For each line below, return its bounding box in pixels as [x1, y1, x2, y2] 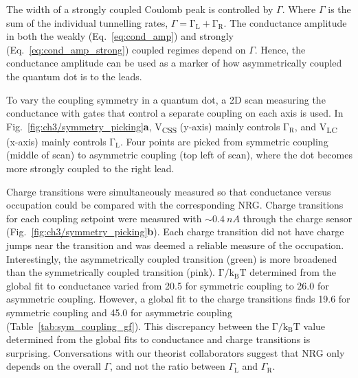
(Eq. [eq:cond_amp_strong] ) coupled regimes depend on [6, 42, 246, 56]
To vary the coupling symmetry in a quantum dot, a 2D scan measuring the [6, 92, 326, 106]
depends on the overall [6, 359, 101, 373]
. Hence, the [254, 42, 306, 56]
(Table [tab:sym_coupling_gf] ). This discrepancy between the [6, 318, 269, 333]
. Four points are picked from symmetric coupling [120, 134, 328, 148]
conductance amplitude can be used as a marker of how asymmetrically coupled [6, 56, 342, 70]
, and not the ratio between [110, 359, 225, 373]
